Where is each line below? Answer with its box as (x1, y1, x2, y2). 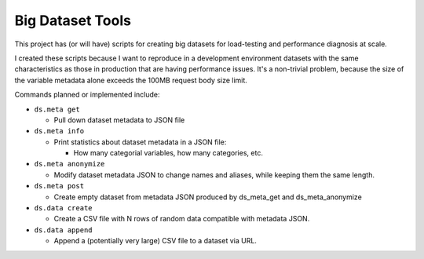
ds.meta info (34, 126, 85, 136)
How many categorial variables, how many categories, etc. (73, 148, 263, 158)
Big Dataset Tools (14, 12, 131, 29)
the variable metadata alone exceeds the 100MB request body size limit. (14, 75, 247, 85)
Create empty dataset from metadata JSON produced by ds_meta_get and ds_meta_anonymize (53, 192, 363, 202)
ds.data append (34, 225, 93, 235)
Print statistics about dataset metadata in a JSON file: (53, 137, 227, 147)
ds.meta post (34, 181, 85, 191)
